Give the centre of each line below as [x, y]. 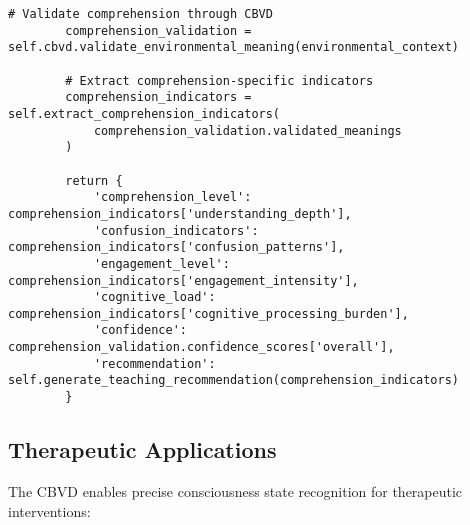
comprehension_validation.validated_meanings [247, 130]
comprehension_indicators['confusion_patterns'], [176, 247]
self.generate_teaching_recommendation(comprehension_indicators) [234, 380]
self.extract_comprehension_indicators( [144, 113]
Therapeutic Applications [142, 449]
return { [94, 180]
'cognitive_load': [154, 297]
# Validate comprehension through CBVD [140, 14]
